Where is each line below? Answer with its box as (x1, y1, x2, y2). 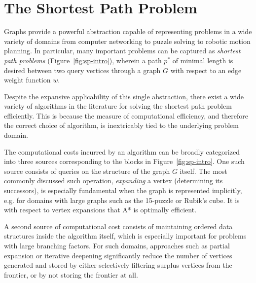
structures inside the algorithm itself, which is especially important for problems (4, 231, 247, 241)
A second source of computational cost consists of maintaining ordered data (4, 221, 233, 231)
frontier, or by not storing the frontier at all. (4, 269, 138, 280)
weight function (4, 75, 51, 85)
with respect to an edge (170, 65, 242, 75)
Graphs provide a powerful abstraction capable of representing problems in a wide (4, 26, 252, 37)
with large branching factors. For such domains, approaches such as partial (4, 241, 230, 250)
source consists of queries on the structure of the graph (4, 165, 170, 176)
